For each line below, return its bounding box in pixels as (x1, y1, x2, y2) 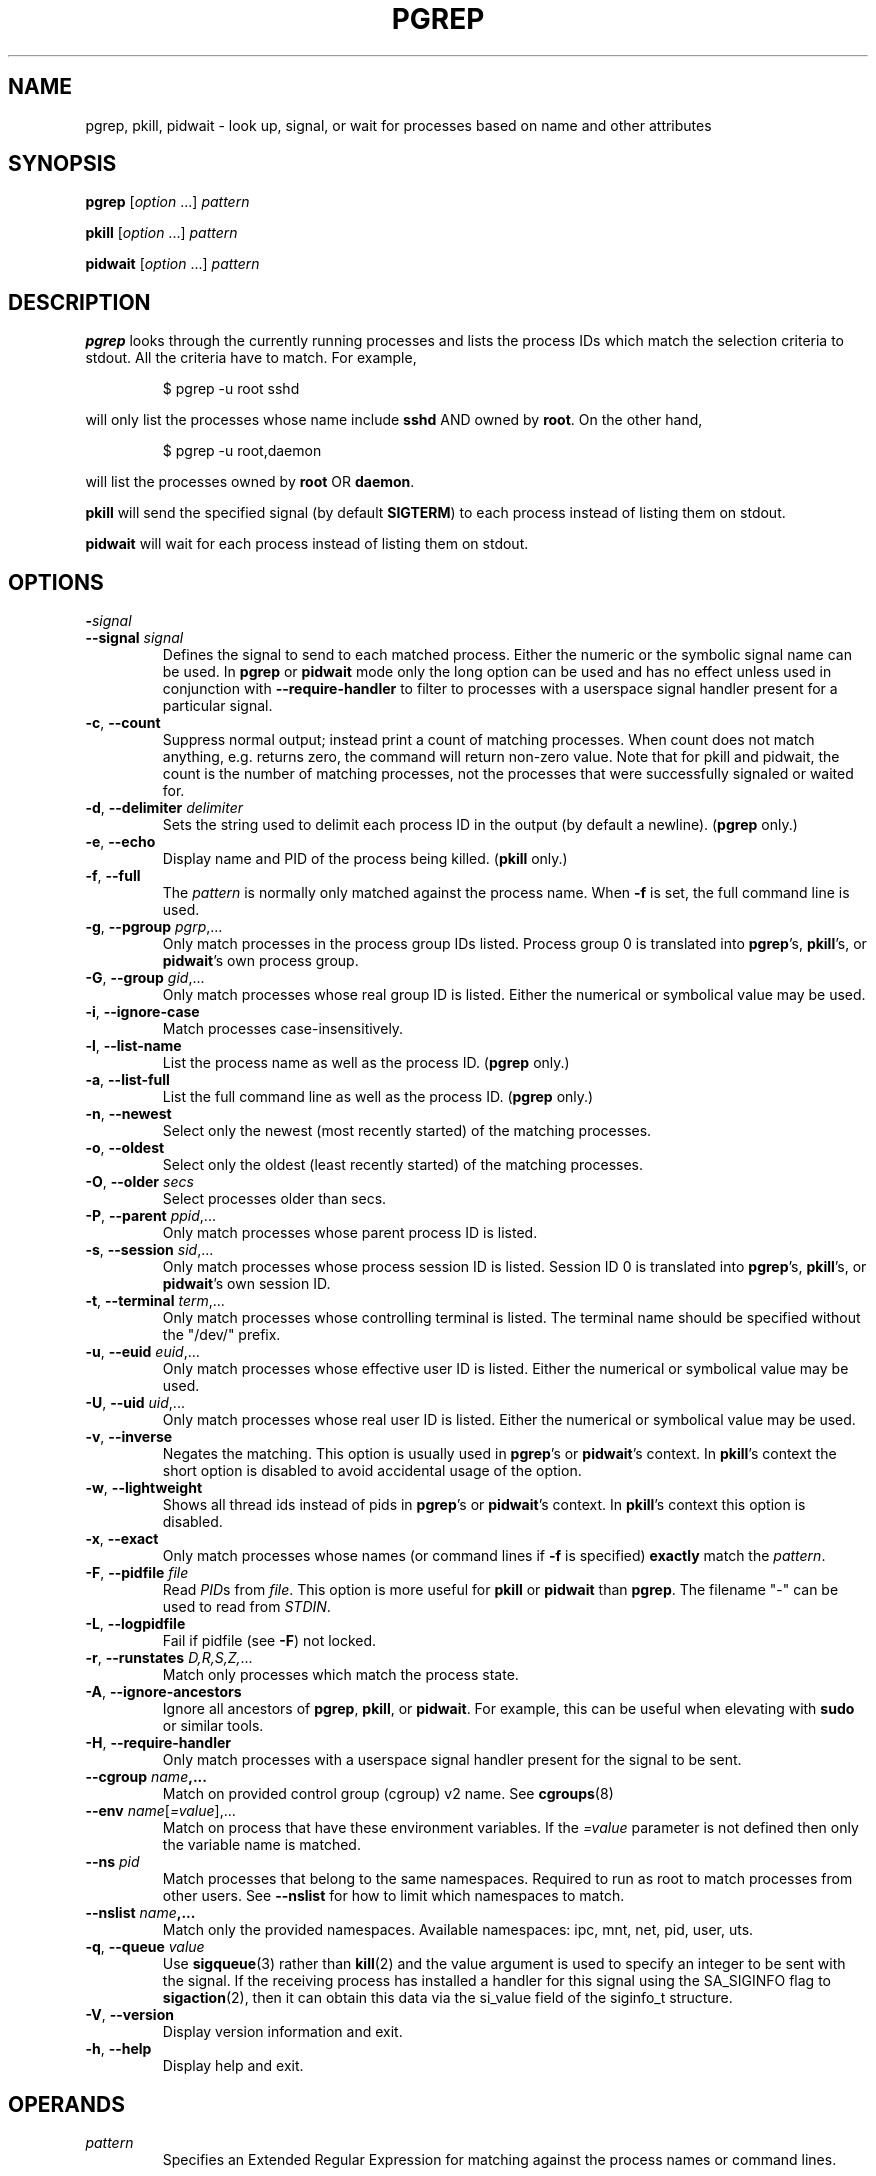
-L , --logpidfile (85, 1615, 186, 1633)
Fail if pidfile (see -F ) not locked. (162, 1632, 377, 1650)
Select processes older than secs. (162, 1190, 387, 1208)
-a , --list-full (85, 1071, 170, 1089)
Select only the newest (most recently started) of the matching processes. (162, 1122, 652, 1140)
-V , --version (85, 2006, 174, 2024)
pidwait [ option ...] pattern (85, 255, 260, 273)
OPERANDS (8, 2091, 125, 2117)
